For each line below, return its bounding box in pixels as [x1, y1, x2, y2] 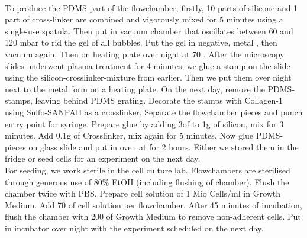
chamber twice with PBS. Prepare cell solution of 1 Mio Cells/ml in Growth [5, 187, 281, 200]
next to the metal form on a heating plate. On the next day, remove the [5, 82, 265, 95]
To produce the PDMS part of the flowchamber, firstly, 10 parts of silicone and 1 [5, 1, 298, 14]
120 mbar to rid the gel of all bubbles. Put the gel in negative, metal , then [5, 36, 277, 49]
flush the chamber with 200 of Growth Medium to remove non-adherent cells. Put [5, 210, 301, 223]
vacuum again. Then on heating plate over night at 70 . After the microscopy [5, 47, 285, 60]
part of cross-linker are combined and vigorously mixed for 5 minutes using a [5, 13, 283, 25]
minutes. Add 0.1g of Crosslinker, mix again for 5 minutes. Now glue [5, 129, 254, 141]
